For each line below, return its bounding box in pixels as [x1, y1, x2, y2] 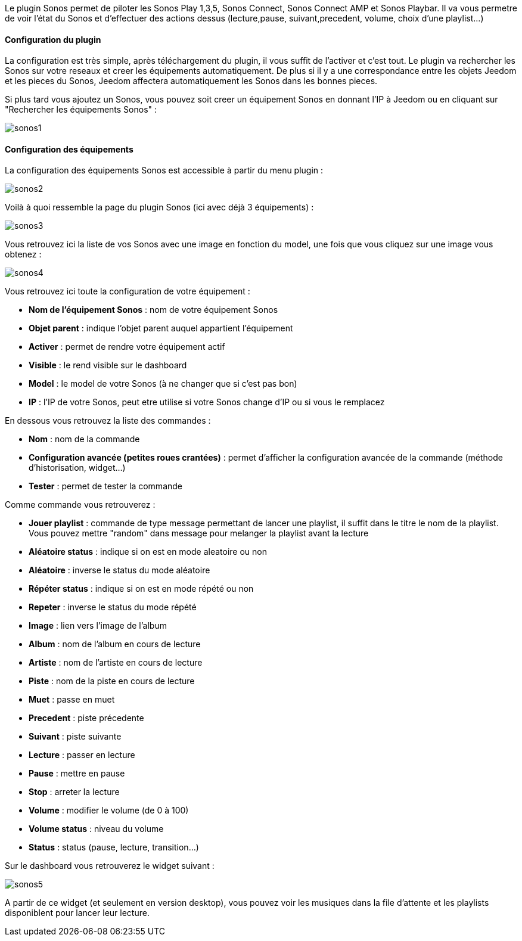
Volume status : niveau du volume [29, 824, 164, 834]
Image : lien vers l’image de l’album [29, 620, 167, 631]
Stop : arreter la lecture [29, 787, 120, 797]
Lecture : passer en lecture [29, 750, 135, 760]
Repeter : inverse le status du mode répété [29, 602, 197, 613]
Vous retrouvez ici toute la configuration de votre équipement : [5, 286, 250, 297]
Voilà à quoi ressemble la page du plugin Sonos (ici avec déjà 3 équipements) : [5, 202, 314, 213]
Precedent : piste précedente [29, 713, 144, 723]
